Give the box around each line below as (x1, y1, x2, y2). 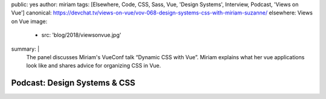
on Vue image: (11, 18, 48, 25)
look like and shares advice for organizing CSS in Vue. (26, 62, 161, 69)
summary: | (11, 45, 40, 53)
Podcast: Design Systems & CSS (11, 78, 136, 88)
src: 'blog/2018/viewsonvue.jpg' (41, 31, 121, 39)
